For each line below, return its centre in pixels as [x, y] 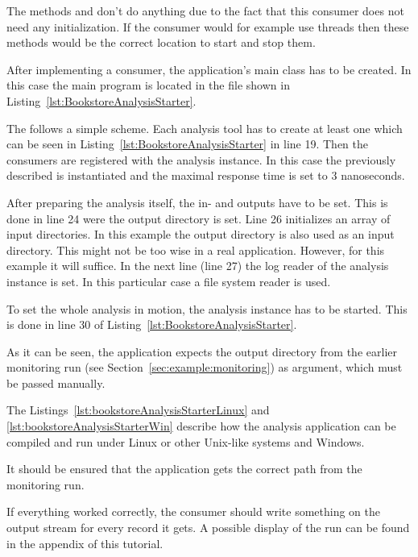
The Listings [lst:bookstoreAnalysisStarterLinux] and [138, 410]
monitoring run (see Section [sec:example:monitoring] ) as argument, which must [205, 367]
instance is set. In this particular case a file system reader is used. [169, 281]
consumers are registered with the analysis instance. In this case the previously [201, 159]
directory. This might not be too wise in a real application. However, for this [196, 249]
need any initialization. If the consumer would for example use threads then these [208, 26]
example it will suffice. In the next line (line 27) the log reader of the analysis [198, 266]
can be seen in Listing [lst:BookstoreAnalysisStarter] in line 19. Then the [187, 144]
